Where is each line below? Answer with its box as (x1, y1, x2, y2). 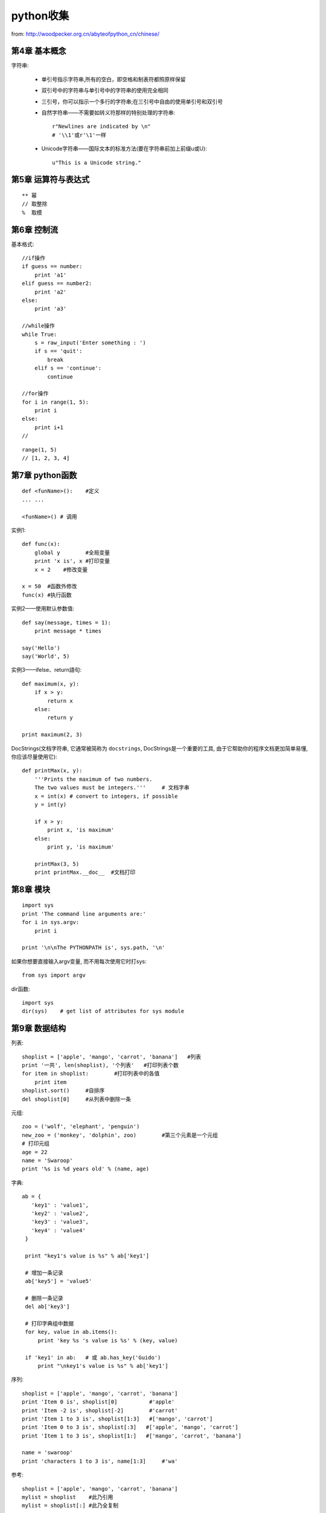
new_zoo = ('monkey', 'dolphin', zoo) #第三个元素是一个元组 (22, 1132, 219, 1138)
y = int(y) (34, 801, 67, 808)
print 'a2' (34, 288, 67, 295)
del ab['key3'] (25, 1303, 70, 1310)
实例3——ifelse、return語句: (11, 666, 81, 674)
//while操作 (22, 323, 56, 329)
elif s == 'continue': (34, 365, 102, 372)
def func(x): (22, 540, 60, 548)
